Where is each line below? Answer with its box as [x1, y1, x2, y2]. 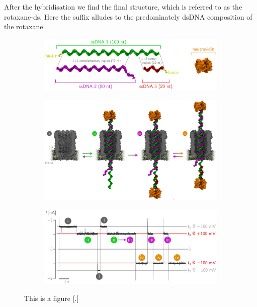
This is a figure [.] [24, 292, 79, 303]
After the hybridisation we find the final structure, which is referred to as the [4, 2, 242, 12]
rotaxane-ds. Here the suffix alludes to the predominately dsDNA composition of [4, 11, 252, 22]
